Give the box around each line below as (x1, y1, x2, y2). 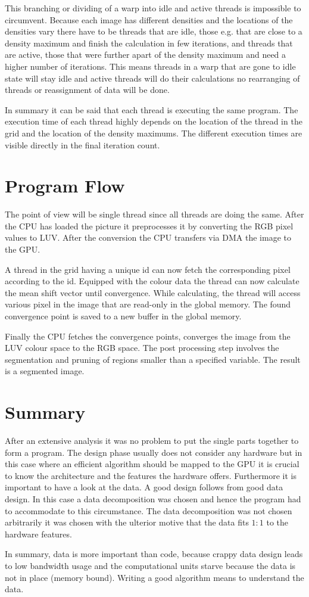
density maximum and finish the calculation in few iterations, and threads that (5, 36, 293, 49)
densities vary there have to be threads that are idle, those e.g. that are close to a (5, 25, 302, 38)
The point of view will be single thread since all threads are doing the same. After (5, 208, 304, 220)
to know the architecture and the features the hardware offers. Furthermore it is (5, 469, 296, 481)
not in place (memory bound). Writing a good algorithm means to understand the (5, 571, 304, 583)
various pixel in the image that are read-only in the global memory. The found (5, 298, 291, 310)
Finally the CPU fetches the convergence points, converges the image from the (5, 329, 291, 342)
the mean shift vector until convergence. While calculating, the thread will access (5, 286, 301, 298)
